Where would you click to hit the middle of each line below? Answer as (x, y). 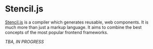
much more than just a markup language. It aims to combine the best (73, 27)
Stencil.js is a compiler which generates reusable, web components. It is (77, 22)
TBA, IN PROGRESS (25, 41)
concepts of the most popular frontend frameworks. (57, 32)
